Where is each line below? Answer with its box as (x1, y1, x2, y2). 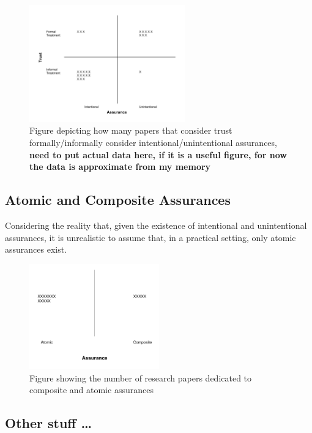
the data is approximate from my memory (29, 160, 211, 173)
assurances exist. (5, 243, 67, 256)
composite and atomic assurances (29, 383, 154, 396)
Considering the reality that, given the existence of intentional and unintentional (5, 218, 307, 231)
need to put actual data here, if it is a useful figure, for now (29, 148, 287, 161)
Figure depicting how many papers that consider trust (29, 124, 232, 137)
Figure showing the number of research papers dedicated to (29, 371, 252, 384)
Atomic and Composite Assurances (5, 190, 231, 209)
